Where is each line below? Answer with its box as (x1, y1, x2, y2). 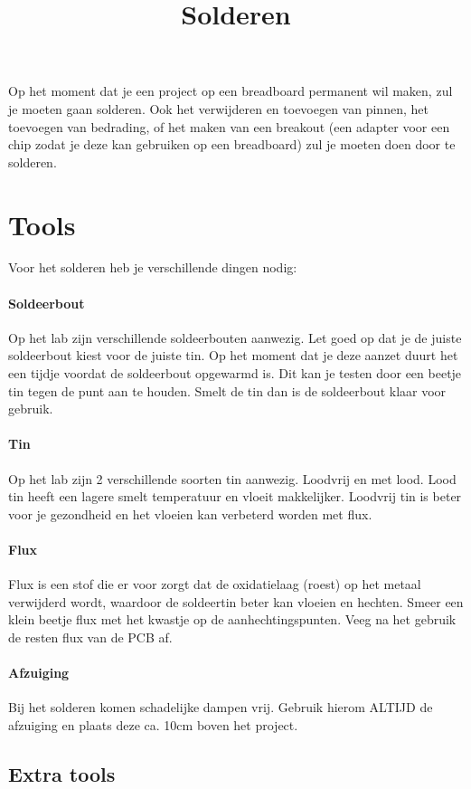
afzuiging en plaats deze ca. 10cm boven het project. (8, 715, 298, 734)
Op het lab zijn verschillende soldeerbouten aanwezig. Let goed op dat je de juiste (8, 328, 462, 347)
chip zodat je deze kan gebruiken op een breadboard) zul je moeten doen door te (8, 135, 456, 154)
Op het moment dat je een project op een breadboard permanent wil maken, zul (8, 81, 453, 100)
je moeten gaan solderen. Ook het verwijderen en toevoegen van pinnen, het (8, 99, 429, 118)
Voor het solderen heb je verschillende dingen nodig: (8, 258, 297, 277)
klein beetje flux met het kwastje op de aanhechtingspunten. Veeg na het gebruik (8, 610, 457, 629)
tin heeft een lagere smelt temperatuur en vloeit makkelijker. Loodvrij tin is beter (8, 487, 462, 506)
